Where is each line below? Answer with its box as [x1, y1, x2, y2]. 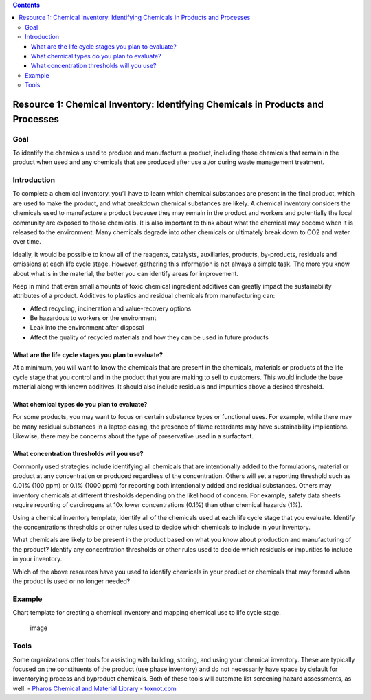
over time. [12, 238, 41, 246]
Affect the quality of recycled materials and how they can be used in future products [30, 333, 269, 341]
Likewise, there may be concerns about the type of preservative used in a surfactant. [12, 432, 254, 440]
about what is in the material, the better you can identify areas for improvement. [12, 269, 238, 278]
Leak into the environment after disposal [30, 324, 144, 332]
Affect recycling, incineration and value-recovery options [30, 304, 192, 313]
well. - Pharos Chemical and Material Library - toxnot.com [12, 684, 177, 692]
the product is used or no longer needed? [12, 577, 131, 585]
